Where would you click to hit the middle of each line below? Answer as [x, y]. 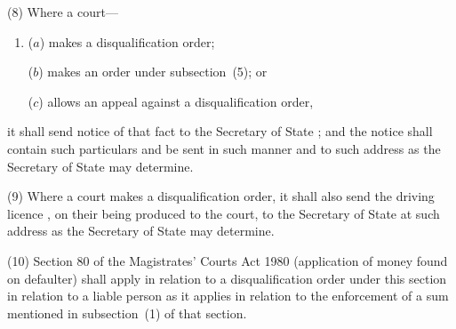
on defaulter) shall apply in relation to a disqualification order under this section [227, 278]
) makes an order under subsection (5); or [153, 72]
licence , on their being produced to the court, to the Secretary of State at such [224, 213]
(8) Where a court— [63, 12]
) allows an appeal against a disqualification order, [176, 101]
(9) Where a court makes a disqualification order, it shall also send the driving [221, 196]
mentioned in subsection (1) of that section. [127, 313]
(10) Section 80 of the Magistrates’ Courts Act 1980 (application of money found [228, 260]
